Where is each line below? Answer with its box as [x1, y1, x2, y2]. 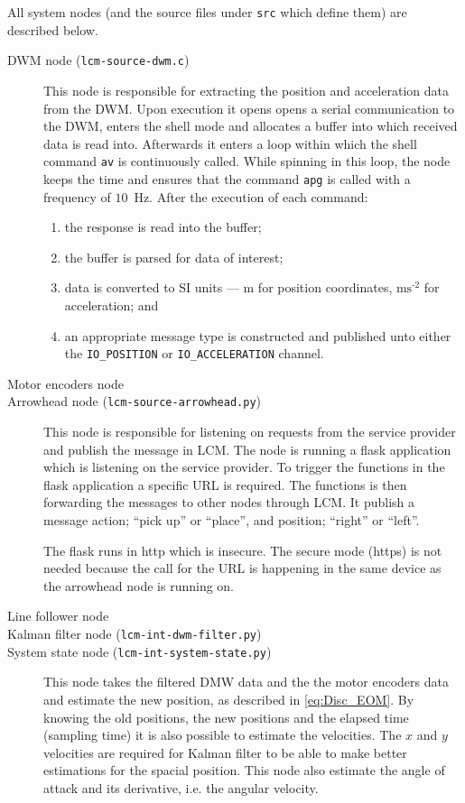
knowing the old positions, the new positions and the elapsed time [43, 707, 409, 726]
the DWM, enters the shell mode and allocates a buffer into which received [43, 116, 458, 135]
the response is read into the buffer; [64, 217, 262, 236]
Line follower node [7, 606, 109, 625]
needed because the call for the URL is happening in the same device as [43, 558, 442, 577]
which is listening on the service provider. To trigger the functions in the [43, 457, 445, 476]
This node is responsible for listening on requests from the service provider [43, 422, 456, 441]
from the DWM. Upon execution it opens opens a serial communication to [43, 98, 455, 117]
